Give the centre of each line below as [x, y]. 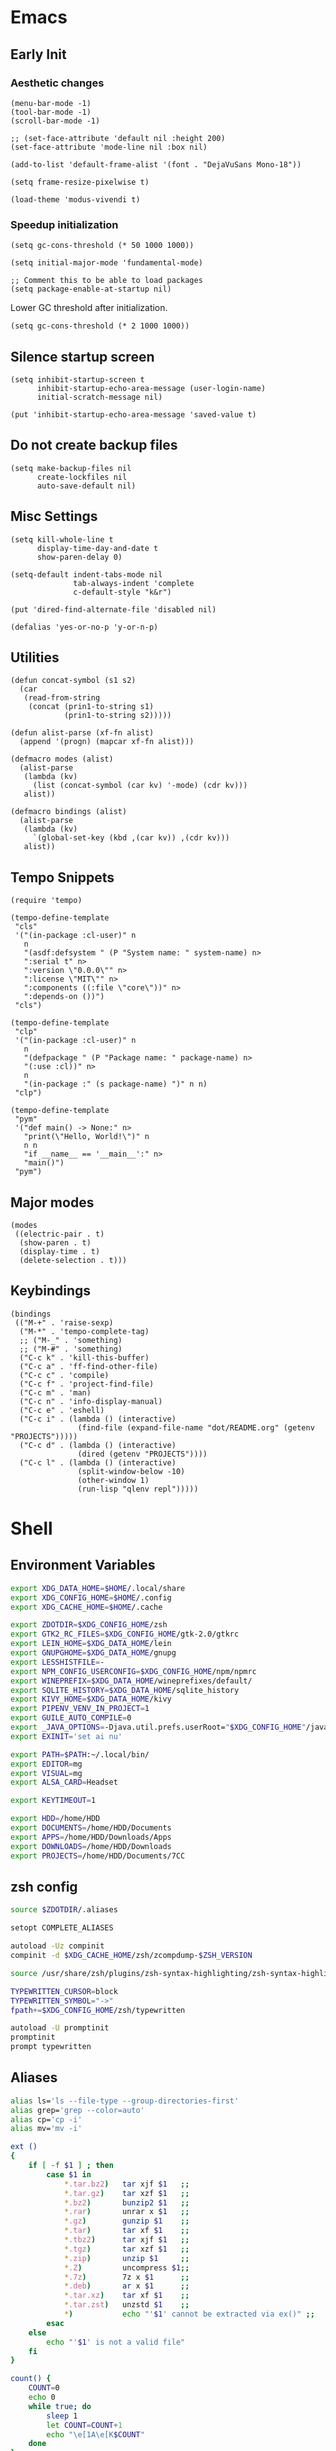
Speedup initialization [64, 224]
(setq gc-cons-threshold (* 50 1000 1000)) [102, 246]
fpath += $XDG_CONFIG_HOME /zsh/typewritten [98, 2010]
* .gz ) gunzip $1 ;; [126, 2221]
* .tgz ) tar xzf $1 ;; [126, 2249]
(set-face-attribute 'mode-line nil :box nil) [109, 147]
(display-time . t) [60, 1252]
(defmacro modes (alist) [62, 759]
